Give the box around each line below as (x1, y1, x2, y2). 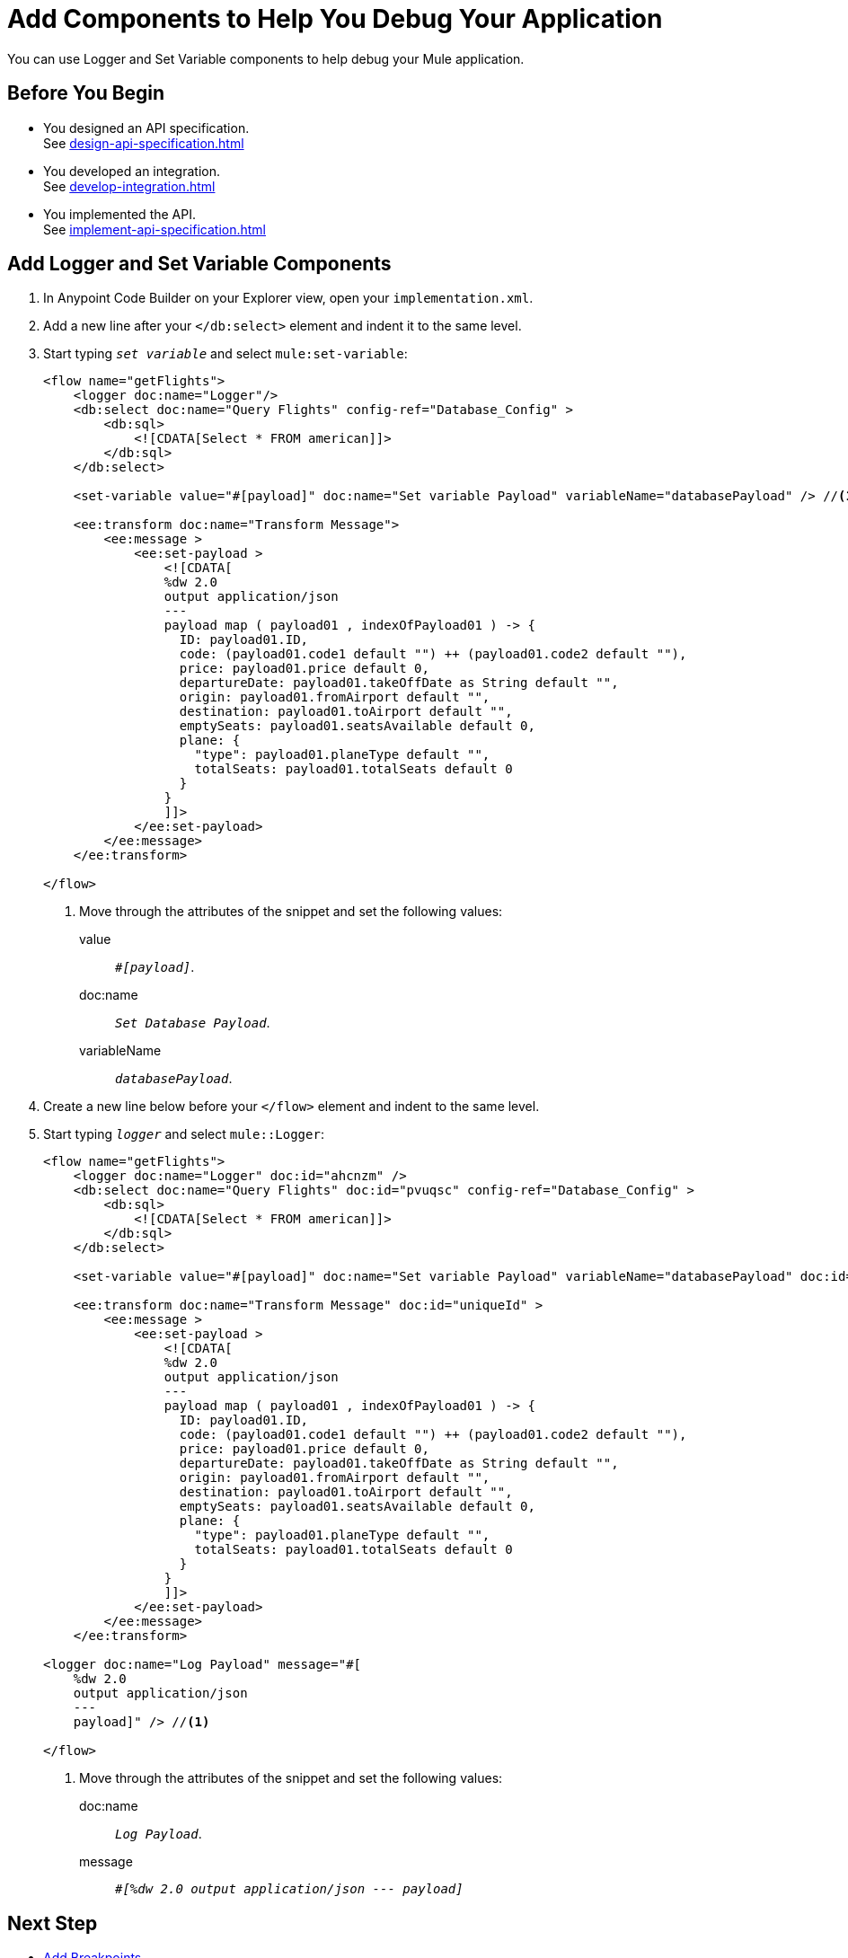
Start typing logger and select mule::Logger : (43, 1126, 324, 1142)
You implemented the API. (43, 206, 196, 222)
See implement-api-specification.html (43, 221, 266, 237)
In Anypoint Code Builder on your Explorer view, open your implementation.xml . (43, 290, 534, 306)
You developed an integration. (43, 163, 221, 179)
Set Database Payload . (115, 1015, 270, 1031)
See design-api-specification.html (43, 135, 244, 151)
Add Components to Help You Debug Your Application (7, 4, 663, 34)
